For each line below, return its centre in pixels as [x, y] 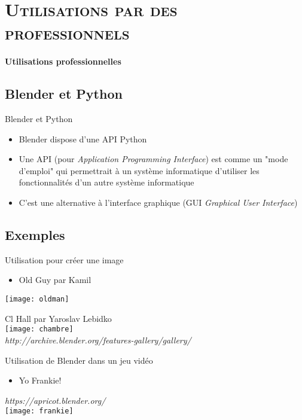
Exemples [35, 235]
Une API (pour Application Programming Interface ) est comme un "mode [153, 159]
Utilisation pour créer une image [64, 259]
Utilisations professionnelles [63, 61]
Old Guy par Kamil [55, 280]
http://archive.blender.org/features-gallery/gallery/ [98, 340]
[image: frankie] [39, 411]
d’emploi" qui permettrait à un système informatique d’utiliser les [139, 170]
